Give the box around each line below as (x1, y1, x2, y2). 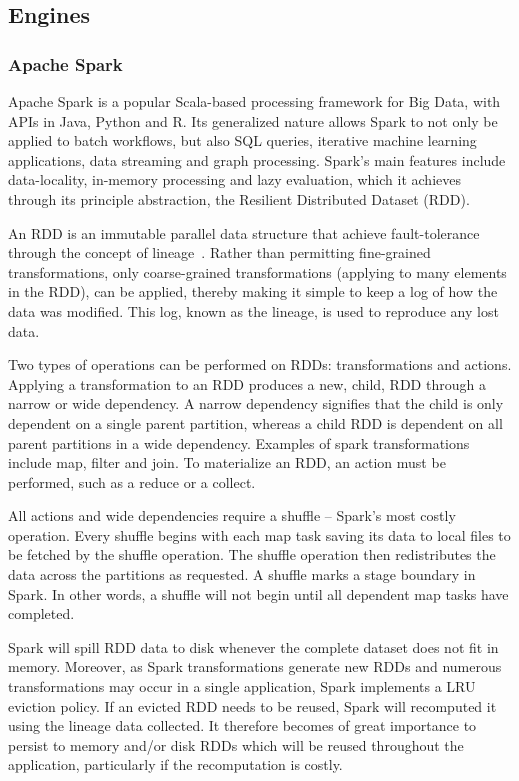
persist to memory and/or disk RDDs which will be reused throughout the (8, 734, 464, 755)
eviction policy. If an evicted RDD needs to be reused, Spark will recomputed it (8, 695, 497, 716)
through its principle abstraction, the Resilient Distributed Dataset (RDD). (8, 188, 470, 209)
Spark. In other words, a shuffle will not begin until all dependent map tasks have (8, 583, 509, 604)
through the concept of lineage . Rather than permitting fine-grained (8, 242, 431, 263)
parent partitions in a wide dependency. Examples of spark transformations (8, 432, 470, 453)
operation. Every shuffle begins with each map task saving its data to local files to (8, 524, 511, 545)
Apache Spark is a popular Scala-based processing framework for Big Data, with (8, 91, 501, 111)
